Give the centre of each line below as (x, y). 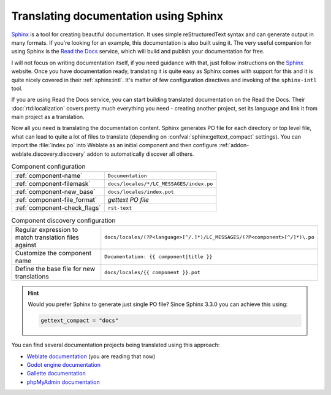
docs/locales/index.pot (141, 192)
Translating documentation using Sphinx (117, 16)
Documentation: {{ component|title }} (158, 257)
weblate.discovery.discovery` (48, 154)
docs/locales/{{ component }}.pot (152, 273)
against (26, 245)
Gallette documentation (56, 374)
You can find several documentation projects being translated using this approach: (116, 345)
